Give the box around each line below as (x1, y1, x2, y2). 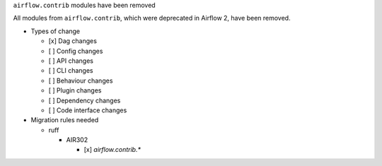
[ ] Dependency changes (48, 96, 121, 105)
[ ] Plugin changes (48, 86, 102, 95)
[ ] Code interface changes (48, 106, 127, 114)
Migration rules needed (30, 116, 99, 124)
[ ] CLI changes (48, 66, 93, 75)
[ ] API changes (48, 57, 93, 65)
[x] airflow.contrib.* (83, 146, 141, 154)
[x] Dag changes (48, 37, 97, 45)
